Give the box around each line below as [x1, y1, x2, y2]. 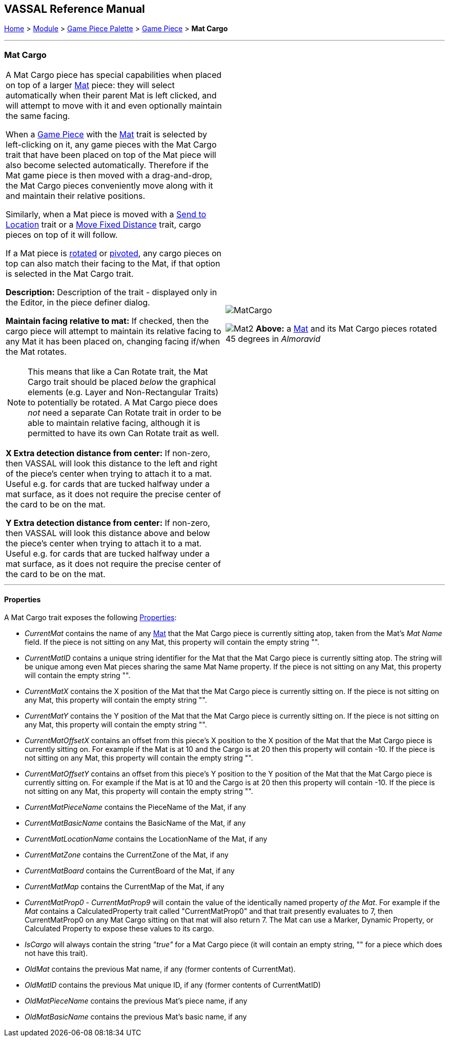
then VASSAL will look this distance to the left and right [6, 458, 218, 469]
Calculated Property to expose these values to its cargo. [25, 924, 214, 933]
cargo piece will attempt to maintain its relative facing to [6, 326, 221, 337]
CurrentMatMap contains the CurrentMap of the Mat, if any [25, 882, 224, 891]
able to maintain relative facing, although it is [28, 418, 200, 428]
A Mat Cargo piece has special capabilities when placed [6, 70, 222, 80]
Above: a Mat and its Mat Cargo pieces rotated [255, 323, 437, 334]
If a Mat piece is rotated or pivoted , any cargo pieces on [6, 248, 222, 259]
